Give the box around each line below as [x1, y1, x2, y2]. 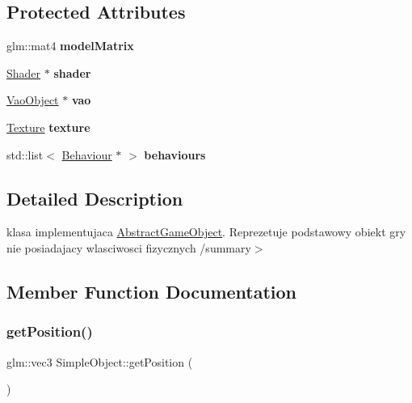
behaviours [144, 146, 206, 163]
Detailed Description [6, 185, 183, 210]
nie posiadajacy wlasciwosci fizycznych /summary [6, 239, 251, 256]
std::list [6, 146, 44, 163]
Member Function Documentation [6, 278, 297, 303]
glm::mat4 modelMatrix [6, 37, 134, 54]
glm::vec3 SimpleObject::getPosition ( [6, 353, 193, 370]
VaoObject [6, 91, 59, 108]
